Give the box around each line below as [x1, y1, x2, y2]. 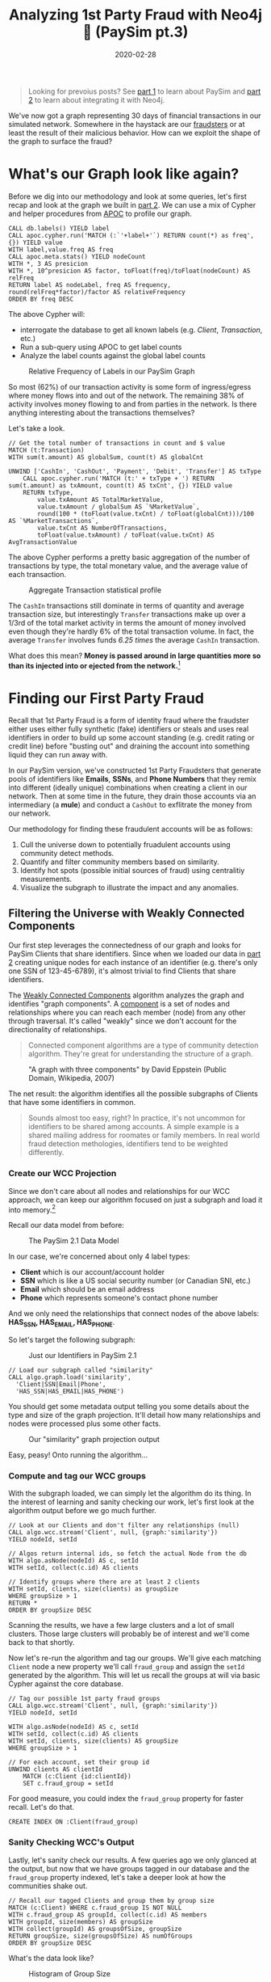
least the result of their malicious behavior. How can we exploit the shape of [8, 128, 261, 137]
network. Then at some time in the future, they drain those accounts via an [8, 791, 256, 801]
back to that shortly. [8, 1638, 75, 1647]
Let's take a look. [8, 423, 65, 433]
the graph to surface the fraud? [8, 136, 113, 146]
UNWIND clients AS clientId [8, 1765, 103, 1773]
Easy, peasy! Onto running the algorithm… [8, 1450, 148, 1460]
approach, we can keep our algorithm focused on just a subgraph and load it [8, 1195, 263, 1204]
